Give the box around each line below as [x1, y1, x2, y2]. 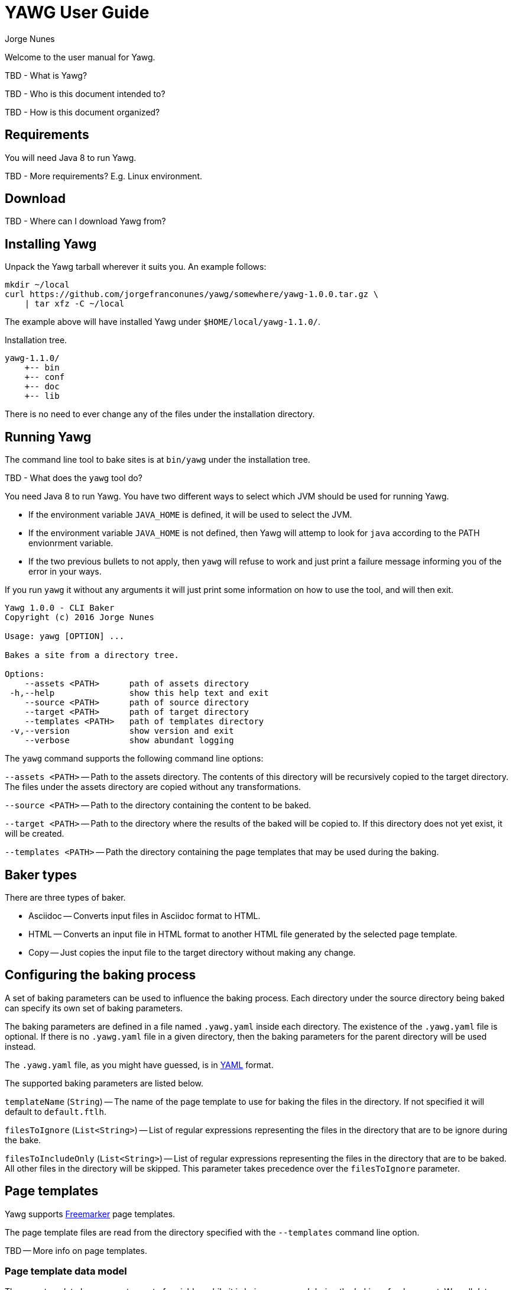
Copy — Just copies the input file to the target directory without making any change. [28, 947, 356, 957]
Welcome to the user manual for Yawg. [5, 51, 155, 62]
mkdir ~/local [5, 280, 70, 290]
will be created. [5, 828, 64, 839]
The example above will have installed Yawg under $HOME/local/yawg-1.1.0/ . [5, 317, 321, 327]
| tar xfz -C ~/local [24, 299, 125, 309]
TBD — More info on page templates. [5, 1245, 147, 1256]
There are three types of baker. [5, 892, 126, 902]
